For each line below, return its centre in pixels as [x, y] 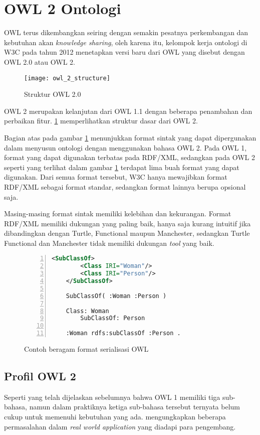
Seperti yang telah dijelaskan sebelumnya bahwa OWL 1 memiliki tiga [112, 397]
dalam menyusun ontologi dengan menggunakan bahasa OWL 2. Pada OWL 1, [125, 147]
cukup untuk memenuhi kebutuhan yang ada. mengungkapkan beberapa [115, 417]
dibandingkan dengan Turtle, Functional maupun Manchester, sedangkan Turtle [127, 233]
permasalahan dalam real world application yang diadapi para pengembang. [120, 426]
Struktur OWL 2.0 [53, 94]
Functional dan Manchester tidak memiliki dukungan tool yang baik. [109, 243]
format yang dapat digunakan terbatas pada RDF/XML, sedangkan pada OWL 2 [129, 157]
